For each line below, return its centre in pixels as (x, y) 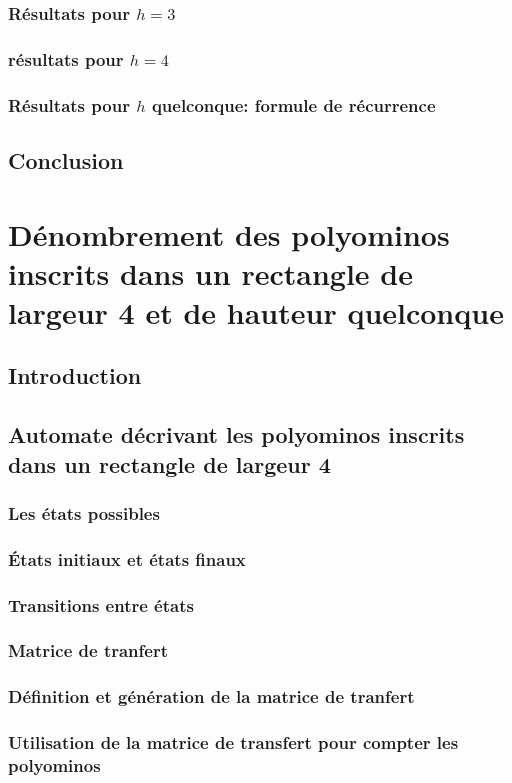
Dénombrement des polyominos (229, 233)
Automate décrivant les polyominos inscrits (236, 434)
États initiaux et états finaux (127, 558)
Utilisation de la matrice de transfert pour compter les (233, 742)
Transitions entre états (101, 604)
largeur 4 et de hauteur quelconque (256, 311)
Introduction (75, 375)
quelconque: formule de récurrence (293, 104)
